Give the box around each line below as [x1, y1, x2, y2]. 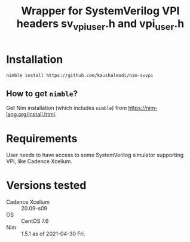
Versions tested [6, 179, 87, 192]
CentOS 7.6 [21, 218, 49, 225]
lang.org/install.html [6, 111, 56, 118]
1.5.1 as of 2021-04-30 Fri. [21, 230, 85, 237]
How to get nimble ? [6, 88, 78, 99]
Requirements [6, 131, 78, 145]
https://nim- [128, 105, 158, 112]
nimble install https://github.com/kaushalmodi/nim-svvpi [6, 72, 154, 78]
